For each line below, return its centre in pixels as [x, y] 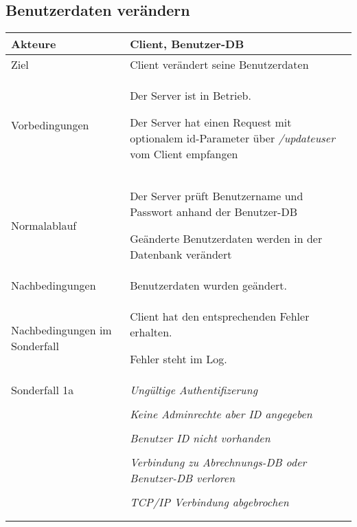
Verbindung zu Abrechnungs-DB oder [218, 462]
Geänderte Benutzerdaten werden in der [226, 239]
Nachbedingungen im [61, 330]
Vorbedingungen [50, 125]
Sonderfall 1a [43, 390]
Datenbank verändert [181, 255]
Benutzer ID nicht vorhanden [200, 438]
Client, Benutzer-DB [187, 44]
